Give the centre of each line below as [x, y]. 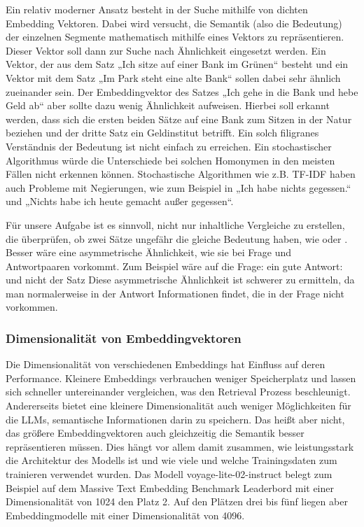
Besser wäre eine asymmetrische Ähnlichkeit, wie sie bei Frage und [149, 252]
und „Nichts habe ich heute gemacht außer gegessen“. [120, 201]
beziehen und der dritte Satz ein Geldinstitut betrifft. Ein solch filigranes [162, 133]
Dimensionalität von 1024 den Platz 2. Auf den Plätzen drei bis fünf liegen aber [177, 501]
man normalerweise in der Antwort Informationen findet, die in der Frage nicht [175, 293]
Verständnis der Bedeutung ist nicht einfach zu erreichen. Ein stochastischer [169, 146]
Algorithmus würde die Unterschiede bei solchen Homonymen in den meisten [170, 160]
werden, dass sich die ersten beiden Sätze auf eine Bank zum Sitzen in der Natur [179, 119]
